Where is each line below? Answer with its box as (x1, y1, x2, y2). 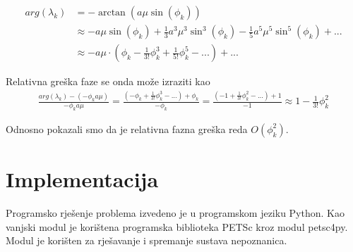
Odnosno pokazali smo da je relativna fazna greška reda (6, 121, 248, 136)
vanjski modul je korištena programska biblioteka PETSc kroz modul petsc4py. (6, 219, 348, 234)
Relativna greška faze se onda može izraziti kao (6, 74, 210, 89)
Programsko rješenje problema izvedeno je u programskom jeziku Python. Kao (6, 205, 345, 220)
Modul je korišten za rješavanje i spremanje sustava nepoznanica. (6, 233, 287, 248)
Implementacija (6, 165, 159, 193)
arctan (97, 8, 126, 18)
